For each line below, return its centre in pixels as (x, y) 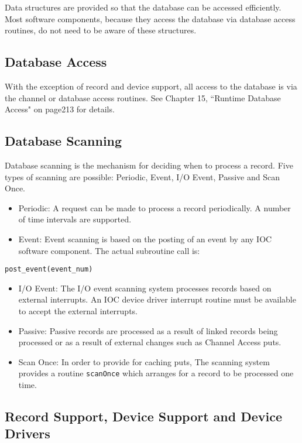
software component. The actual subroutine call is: (109, 250)
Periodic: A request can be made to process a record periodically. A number (155, 207)
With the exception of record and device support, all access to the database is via (151, 86)
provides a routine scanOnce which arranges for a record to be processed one (156, 373)
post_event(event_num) (49, 269)
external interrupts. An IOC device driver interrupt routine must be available (157, 299)
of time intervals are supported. (75, 219)
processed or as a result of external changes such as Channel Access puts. (150, 342)
